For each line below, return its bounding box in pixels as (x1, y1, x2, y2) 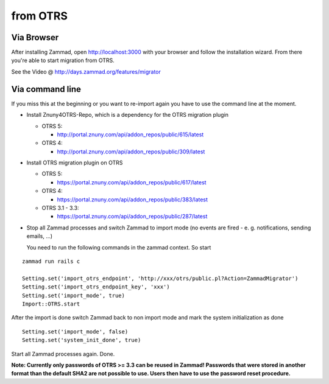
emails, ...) (26, 232, 53, 240)
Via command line (11, 84, 82, 94)
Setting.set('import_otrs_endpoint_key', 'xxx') (22, 284, 170, 290)
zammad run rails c (22, 258, 80, 265)
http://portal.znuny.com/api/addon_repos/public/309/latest (57, 148, 205, 155)
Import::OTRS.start (22, 300, 80, 307)
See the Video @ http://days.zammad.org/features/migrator (11, 68, 161, 75)
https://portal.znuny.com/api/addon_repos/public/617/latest (57, 178, 207, 186)
